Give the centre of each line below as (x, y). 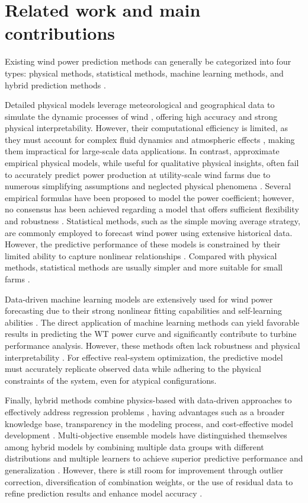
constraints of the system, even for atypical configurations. (111, 380)
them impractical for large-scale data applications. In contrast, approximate (142, 151)
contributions (60, 33)
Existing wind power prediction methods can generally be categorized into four (148, 61)
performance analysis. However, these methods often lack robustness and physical (153, 345)
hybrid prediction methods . (55, 85)
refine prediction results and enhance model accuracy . (104, 493)
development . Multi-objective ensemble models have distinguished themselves (146, 435)
